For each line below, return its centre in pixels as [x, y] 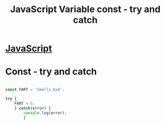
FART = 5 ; [25, 103]
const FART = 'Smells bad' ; [35, 90]
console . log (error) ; [45, 113]
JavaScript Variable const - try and [85, 9]
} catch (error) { [33, 108]
